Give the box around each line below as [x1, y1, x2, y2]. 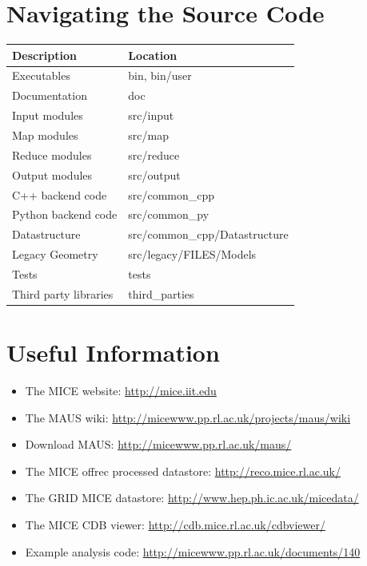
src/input [128, 107, 174, 124]
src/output [128, 166, 181, 183]
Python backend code [12, 206, 118, 223]
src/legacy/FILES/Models [128, 246, 257, 263]
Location [128, 46, 178, 63]
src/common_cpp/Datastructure [128, 226, 289, 243]
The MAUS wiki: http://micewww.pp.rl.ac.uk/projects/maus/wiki [25, 409, 351, 425]
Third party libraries [12, 285, 114, 302]
